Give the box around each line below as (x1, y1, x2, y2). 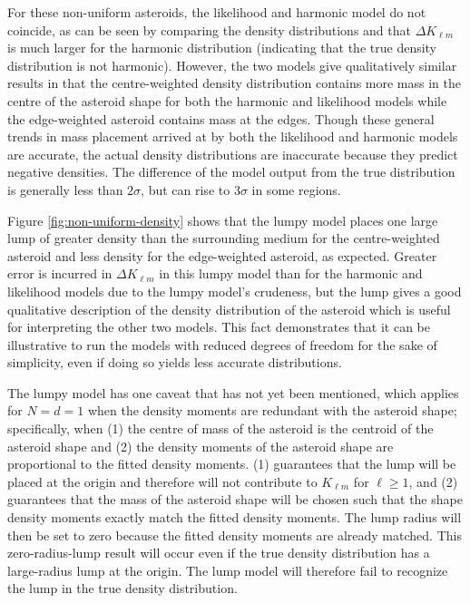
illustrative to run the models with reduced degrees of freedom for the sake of (7, 335, 437, 354)
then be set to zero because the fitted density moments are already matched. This (7, 525, 462, 544)
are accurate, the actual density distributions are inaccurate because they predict (7, 144, 458, 163)
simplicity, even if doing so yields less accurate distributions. (7, 353, 342, 372)
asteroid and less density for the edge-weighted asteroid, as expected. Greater (7, 246, 437, 265)
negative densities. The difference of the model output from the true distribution (7, 162, 455, 181)
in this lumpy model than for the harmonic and (159, 264, 423, 283)
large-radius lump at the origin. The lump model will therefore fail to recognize (7, 560, 448, 579)
